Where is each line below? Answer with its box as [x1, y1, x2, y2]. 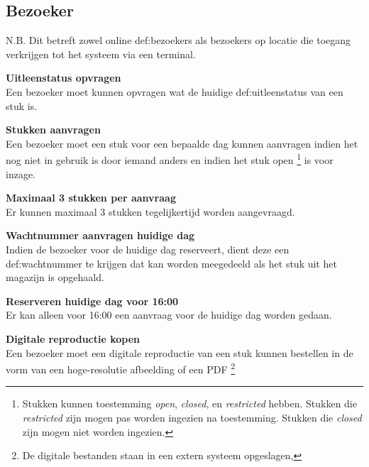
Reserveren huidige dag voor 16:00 [6, 293, 179, 308]
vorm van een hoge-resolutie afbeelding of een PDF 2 [6, 360, 236, 376]
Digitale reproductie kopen [6, 331, 141, 346]
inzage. [6, 166, 35, 181]
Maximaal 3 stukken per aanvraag [6, 190, 176, 205]
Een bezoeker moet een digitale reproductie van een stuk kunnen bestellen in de [6, 345, 353, 360]
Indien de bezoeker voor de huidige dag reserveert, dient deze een [6, 241, 290, 256]
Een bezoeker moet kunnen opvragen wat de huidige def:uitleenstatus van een [6, 84, 343, 99]
